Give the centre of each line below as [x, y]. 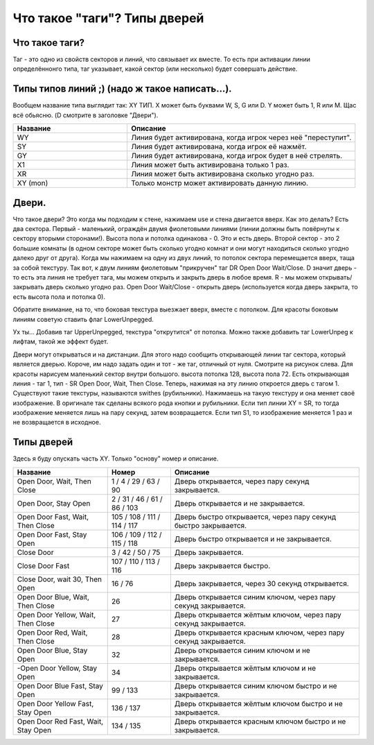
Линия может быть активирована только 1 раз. [210, 165]
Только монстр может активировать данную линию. [219, 183]
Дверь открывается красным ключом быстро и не [260, 721]
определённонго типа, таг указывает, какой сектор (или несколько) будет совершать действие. [155, 69]
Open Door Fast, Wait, [53, 517]
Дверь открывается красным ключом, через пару [259, 633]
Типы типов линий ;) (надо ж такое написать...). [122, 89]
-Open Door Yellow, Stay [57, 668]
